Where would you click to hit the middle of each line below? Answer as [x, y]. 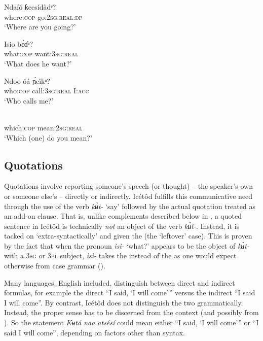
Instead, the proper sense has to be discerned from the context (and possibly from [131, 312]
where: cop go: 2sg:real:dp [43, 16]
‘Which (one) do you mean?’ [48, 137]
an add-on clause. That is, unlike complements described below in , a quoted [123, 216]
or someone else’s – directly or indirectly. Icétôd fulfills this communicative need [128, 196]
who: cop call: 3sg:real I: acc [47, 91]
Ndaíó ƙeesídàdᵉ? [30, 7]
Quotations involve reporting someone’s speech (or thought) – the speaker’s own [128, 186]
